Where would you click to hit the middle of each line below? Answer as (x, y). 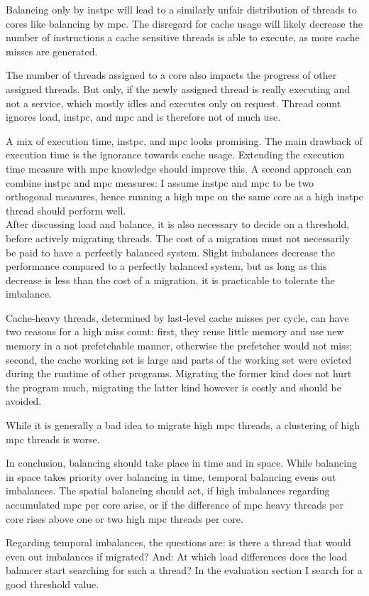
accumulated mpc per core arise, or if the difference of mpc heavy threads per (175, 504)
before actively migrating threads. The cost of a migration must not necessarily (178, 238)
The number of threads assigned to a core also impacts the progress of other (171, 75)
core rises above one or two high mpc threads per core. (125, 518)
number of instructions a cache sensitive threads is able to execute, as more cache (183, 37)
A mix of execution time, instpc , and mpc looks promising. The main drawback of (184, 140)
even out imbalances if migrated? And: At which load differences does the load (177, 556)
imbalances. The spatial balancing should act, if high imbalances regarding (168, 491)
